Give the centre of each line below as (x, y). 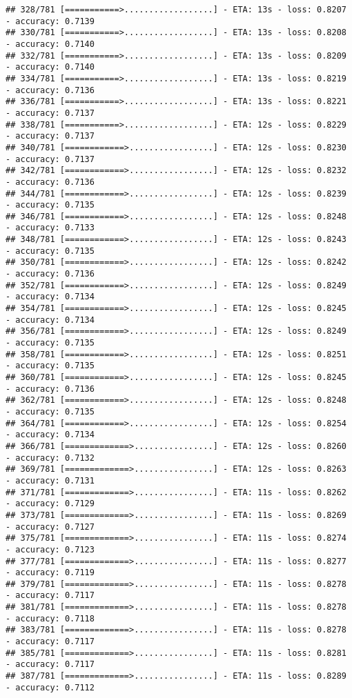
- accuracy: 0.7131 (50, 480)
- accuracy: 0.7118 (50, 618)
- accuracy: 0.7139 (50, 21)
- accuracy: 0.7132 (50, 458)
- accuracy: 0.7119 (50, 573)
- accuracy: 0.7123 (50, 549)
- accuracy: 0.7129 (50, 504)
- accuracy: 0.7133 (50, 228)
